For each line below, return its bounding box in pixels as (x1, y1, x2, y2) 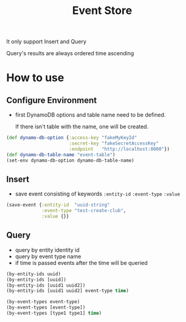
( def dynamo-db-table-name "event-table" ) (6, 151, 115, 158)
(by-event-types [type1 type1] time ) (6, 310, 102, 317)
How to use (6, 71, 64, 85)
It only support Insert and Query (6, 38, 87, 46)
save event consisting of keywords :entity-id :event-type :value (15, 190, 181, 197)
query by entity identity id (15, 246, 80, 253)
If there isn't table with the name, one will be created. (15, 123, 149, 131)
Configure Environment (6, 95, 97, 105)
